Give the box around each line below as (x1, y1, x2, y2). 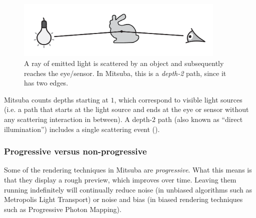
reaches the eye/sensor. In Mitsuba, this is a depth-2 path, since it (24, 67, 226, 78)
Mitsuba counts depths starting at (4, 94, 108, 104)
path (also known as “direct (157, 114, 243, 124)
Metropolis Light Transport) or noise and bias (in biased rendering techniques (4, 194, 243, 204)
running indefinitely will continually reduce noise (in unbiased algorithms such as (4, 184, 252, 194)
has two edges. (24, 77, 68, 88)
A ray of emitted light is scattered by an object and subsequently (24, 58, 224, 68)
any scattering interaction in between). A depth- (4, 114, 152, 124)
